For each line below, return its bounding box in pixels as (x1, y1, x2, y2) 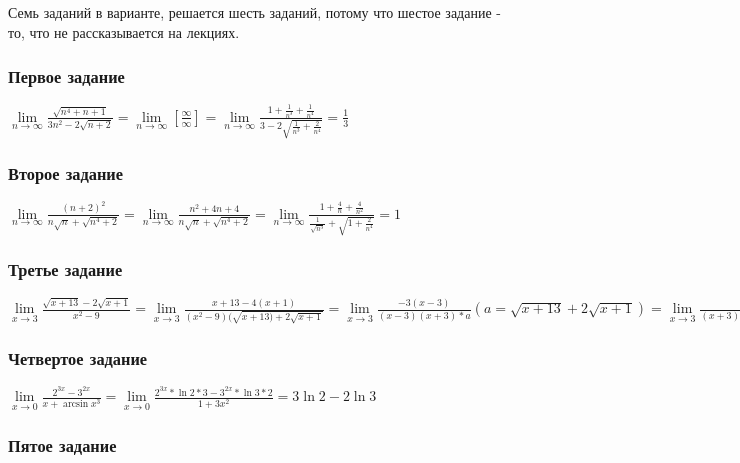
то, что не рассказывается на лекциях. (8, 21, 240, 42)
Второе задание (8, 160, 124, 185)
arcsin (63, 398, 89, 409)
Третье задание (8, 257, 123, 282)
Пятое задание (8, 432, 117, 457)
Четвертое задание (8, 346, 148, 371)
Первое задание (8, 64, 125, 89)
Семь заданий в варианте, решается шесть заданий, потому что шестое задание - (8, 2, 501, 22)
